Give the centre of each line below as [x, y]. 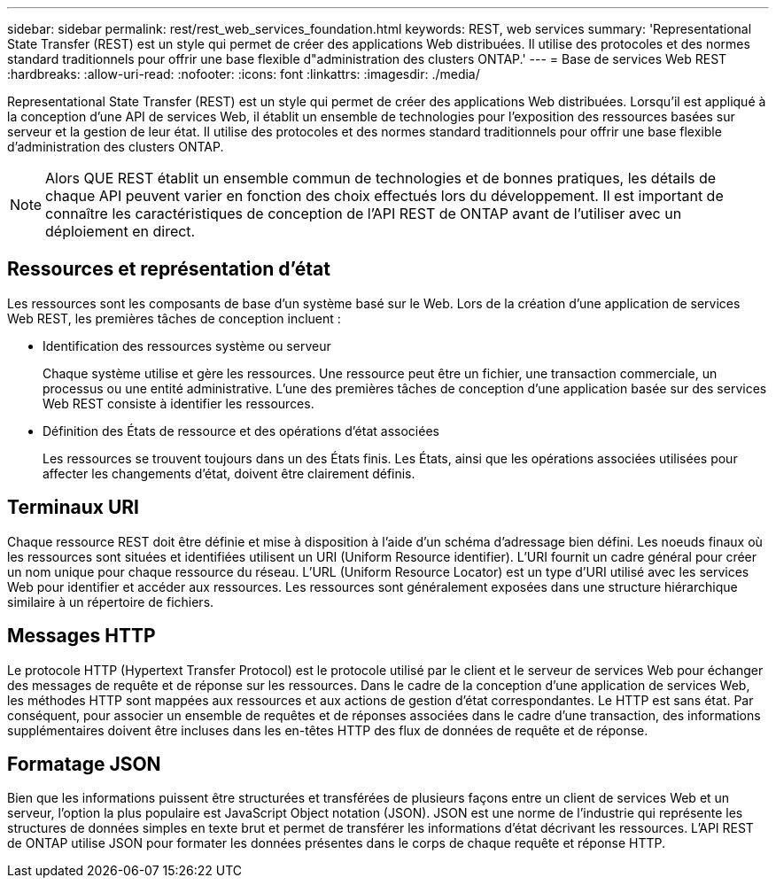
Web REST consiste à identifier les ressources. [178, 403]
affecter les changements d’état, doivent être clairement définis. [229, 473]
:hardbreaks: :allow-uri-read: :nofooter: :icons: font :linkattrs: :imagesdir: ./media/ [244, 74]
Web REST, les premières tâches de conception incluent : [174, 318]
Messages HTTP [81, 636]
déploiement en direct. [120, 231]
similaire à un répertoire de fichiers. [111, 602]
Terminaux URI [73, 508]
